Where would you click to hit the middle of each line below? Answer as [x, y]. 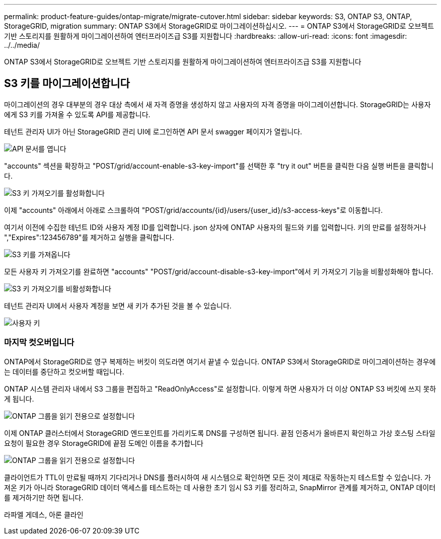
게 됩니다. [19, 399]
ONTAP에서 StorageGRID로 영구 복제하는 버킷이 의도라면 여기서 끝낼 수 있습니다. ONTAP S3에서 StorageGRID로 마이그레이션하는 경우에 [220, 361]
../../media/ [22, 45]
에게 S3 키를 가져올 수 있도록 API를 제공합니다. [77, 114]
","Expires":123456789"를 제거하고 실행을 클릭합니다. [89, 237]
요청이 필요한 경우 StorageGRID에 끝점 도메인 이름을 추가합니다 [104, 443]
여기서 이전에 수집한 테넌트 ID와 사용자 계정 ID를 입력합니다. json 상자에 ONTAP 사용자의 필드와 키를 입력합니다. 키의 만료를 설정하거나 [215, 227]
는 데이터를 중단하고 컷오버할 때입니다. [64, 371]
